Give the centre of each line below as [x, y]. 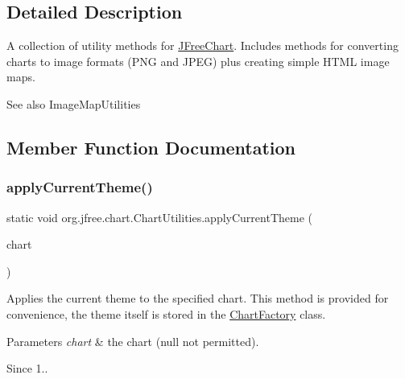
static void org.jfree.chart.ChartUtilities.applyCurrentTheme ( [159, 217]
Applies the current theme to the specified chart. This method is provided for [198, 298]
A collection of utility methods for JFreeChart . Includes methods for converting [202, 45]
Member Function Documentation [151, 147]
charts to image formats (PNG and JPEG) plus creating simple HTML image [198, 61]
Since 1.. [27, 368]
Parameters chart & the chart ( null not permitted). [133, 341]
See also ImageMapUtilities [74, 103]
